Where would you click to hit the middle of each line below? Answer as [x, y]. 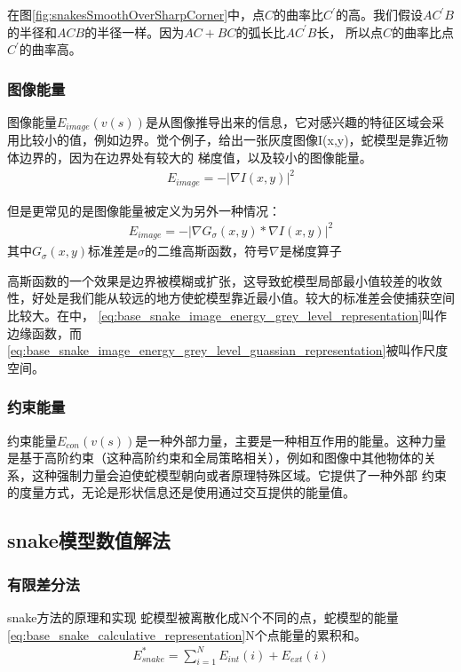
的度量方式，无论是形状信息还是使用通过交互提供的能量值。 [181, 492]
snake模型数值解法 [89, 540]
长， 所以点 [350, 32]
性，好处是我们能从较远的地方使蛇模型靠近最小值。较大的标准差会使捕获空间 [231, 298]
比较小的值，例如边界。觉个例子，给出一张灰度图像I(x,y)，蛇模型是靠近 [227, 140]
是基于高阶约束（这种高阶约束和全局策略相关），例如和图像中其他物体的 [215, 458]
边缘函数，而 [44, 332]
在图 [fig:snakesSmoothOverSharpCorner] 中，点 [136, 14]
